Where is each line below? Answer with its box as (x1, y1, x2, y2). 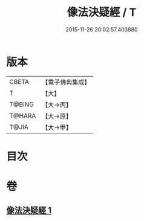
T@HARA (9, 111, 36, 120)
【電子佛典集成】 (42, 78, 91, 86)
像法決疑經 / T (67, 5, 137, 19)
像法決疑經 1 (6, 205, 52, 216)
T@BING (9, 100, 34, 109)
